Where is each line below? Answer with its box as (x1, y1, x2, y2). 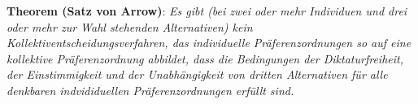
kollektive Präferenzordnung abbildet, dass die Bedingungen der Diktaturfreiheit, (7, 50, 403, 67)
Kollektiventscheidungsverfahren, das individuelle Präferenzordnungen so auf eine (7, 34, 411, 51)
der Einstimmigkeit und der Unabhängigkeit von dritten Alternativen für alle (7, 66, 388, 83)
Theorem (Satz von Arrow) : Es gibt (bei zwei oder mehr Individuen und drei (7, 2, 407, 19)
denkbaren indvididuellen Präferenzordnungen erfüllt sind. (7, 81, 294, 98)
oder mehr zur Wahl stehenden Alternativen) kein (7, 18, 253, 35)
